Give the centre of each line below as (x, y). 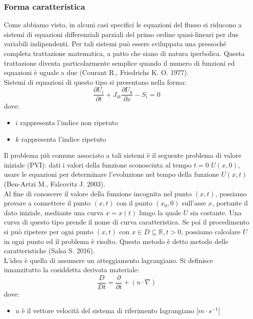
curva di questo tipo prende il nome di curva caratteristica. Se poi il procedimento (127, 222)
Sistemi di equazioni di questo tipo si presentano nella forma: (95, 82)
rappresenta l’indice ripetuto (64, 139)
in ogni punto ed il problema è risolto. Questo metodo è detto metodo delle (116, 241)
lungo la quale (160, 212)
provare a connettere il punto (47, 203)
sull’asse (194, 203)
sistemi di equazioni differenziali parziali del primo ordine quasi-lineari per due (121, 34)
